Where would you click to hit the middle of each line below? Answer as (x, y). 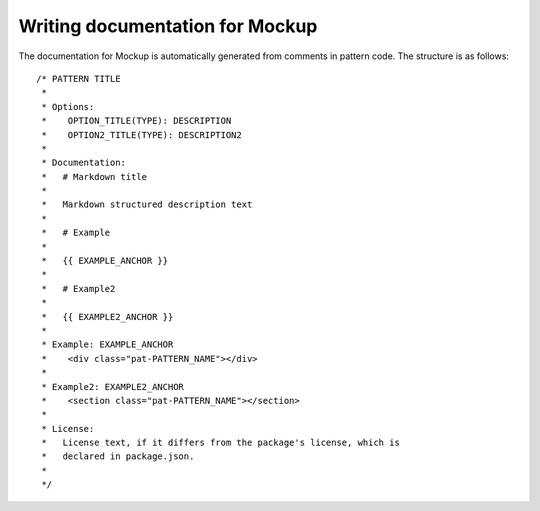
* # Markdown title (94, 176)
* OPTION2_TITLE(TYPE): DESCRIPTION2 (141, 134)
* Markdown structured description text (147, 204)
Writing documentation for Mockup (168, 26)
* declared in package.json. (118, 456)
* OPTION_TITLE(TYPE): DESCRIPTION (136, 121)
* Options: (68, 106)
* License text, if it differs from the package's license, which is (220, 443)
